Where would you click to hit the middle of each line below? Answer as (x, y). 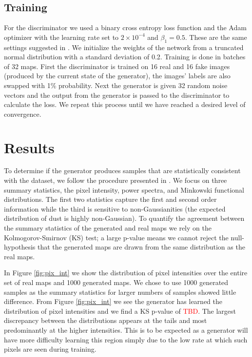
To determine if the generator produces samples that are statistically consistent (122, 170)
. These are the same (216, 37)
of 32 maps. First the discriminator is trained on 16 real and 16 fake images (117, 66)
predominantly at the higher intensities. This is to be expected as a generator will (126, 330)
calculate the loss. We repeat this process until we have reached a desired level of (125, 104)
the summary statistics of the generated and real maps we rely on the (108, 228)
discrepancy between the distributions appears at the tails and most (106, 320)
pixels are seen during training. (50, 349)
